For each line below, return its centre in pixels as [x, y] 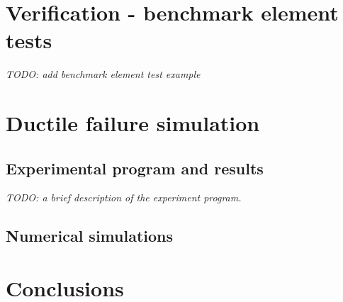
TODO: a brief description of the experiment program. [124, 197]
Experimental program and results [135, 168]
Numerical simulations [90, 236]
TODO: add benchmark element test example [103, 74]
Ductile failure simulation [133, 123]
